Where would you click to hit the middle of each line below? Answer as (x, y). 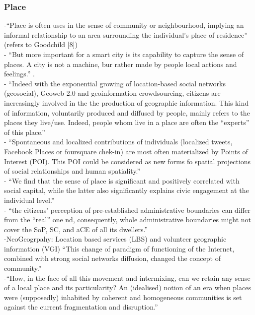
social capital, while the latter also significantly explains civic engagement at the (127, 190)
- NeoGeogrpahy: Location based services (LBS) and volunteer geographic (115, 239)
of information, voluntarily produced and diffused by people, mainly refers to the (127, 112)
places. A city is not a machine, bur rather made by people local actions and (121, 64)
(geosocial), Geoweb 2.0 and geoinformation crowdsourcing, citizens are (112, 93)
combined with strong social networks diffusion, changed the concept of (112, 258)
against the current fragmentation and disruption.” (81, 307)
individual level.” (29, 200)
